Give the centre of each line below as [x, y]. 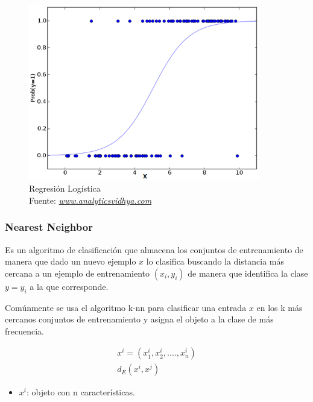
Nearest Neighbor [49, 227]
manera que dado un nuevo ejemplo [71, 261]
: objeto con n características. [81, 392]
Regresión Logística [65, 188]
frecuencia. [24, 331]
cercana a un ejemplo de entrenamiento [77, 273]
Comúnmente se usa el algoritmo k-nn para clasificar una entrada [126, 307]
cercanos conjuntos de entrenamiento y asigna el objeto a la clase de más [139, 319]
